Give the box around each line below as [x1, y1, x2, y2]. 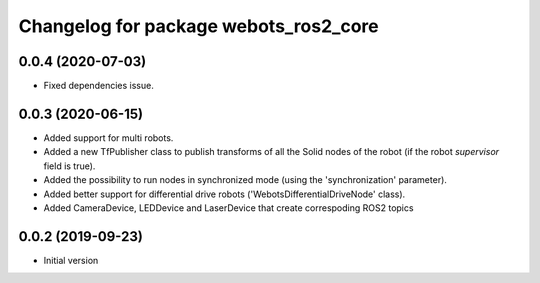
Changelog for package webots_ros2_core [18, 15, 379, 37]
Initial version [43, 254, 99, 266]
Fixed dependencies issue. [43, 80, 154, 92]
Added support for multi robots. [43, 131, 174, 144]
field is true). [43, 160, 96, 172]
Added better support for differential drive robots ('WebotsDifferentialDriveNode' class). [43, 188, 406, 200]
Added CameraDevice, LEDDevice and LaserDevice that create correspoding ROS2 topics [43, 201, 414, 214]
